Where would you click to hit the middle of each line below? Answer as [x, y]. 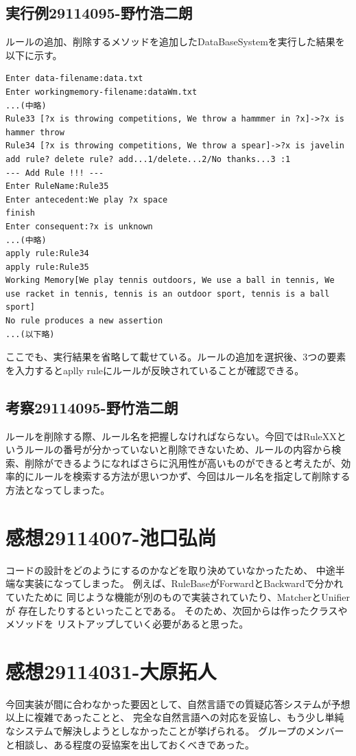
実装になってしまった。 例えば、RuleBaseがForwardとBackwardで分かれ [184, 583]
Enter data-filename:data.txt [74, 79]
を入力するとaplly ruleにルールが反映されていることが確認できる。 [155, 370]
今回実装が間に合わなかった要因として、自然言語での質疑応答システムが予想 [178, 703]
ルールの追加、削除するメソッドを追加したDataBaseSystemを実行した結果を [175, 42]
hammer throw [35, 132]
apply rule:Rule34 [47, 254]
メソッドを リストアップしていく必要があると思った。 [127, 624]
